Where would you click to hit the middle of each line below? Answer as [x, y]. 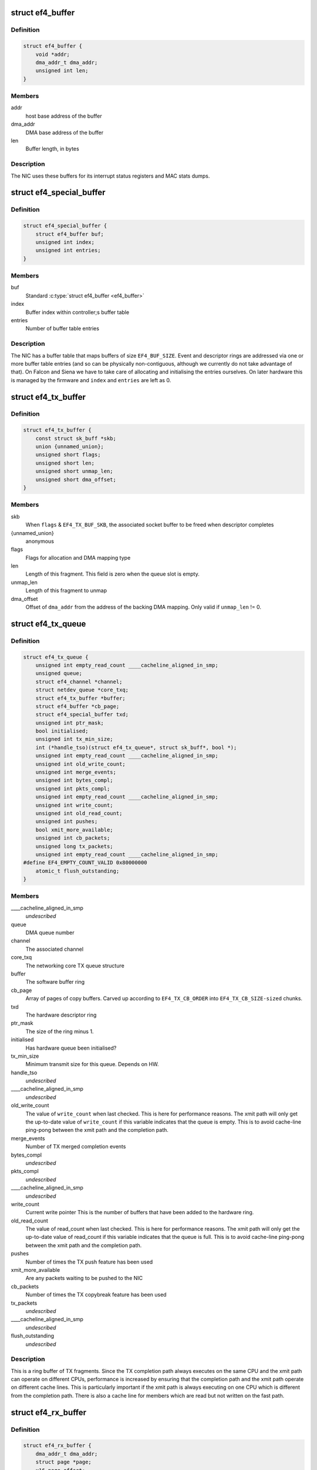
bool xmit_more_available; [75, 830]
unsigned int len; [62, 71]
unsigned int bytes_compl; [75, 780]
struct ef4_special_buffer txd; [82, 715]
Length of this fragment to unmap [66, 590]
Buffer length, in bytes [52, 149]
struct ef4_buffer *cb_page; [77, 706]
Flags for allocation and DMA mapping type [78, 557]
